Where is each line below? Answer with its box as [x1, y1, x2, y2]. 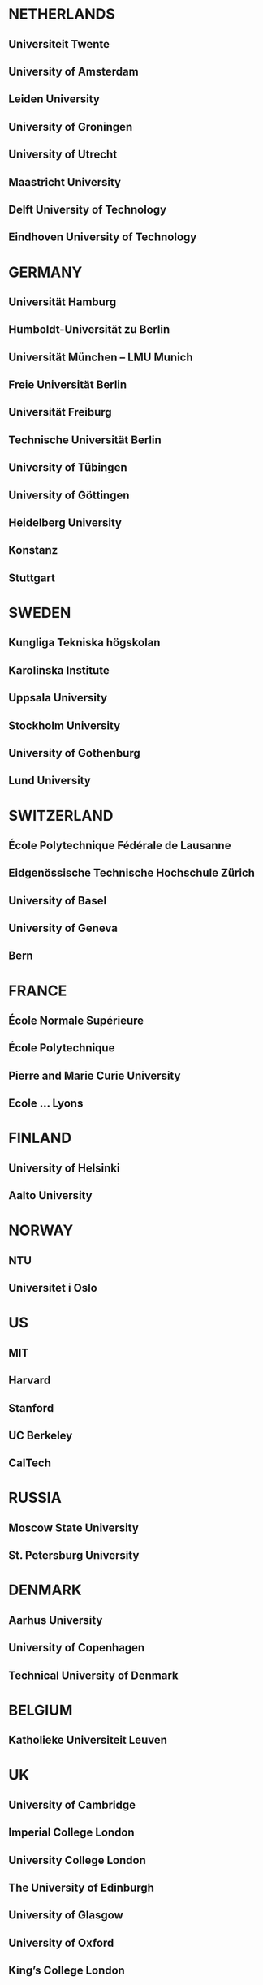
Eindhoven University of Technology [8, 231, 197, 244]
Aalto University [8, 1189, 93, 1202]
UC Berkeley [8, 1428, 73, 1442]
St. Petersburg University [8, 1548, 140, 1563]
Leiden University [8, 93, 100, 106]
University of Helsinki [8, 1161, 120, 1175]
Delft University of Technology [8, 202, 167, 216]
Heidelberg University [8, 516, 123, 530]
